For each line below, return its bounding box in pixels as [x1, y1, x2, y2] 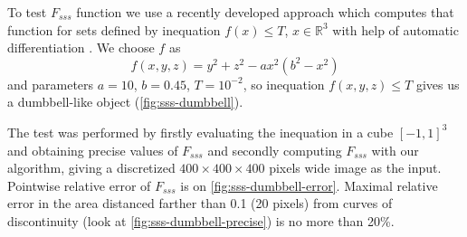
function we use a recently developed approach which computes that [76, 3, 454, 21]
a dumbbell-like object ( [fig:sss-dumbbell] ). [7, 92, 243, 111]
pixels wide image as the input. [269, 158, 442, 177]
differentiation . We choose [7, 38, 155, 57]
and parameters [7, 74, 94, 93]
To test [7, 3, 47, 21]
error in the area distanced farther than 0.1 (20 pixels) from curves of [7, 194, 393, 213]
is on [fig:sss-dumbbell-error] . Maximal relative [180, 175, 438, 194]
